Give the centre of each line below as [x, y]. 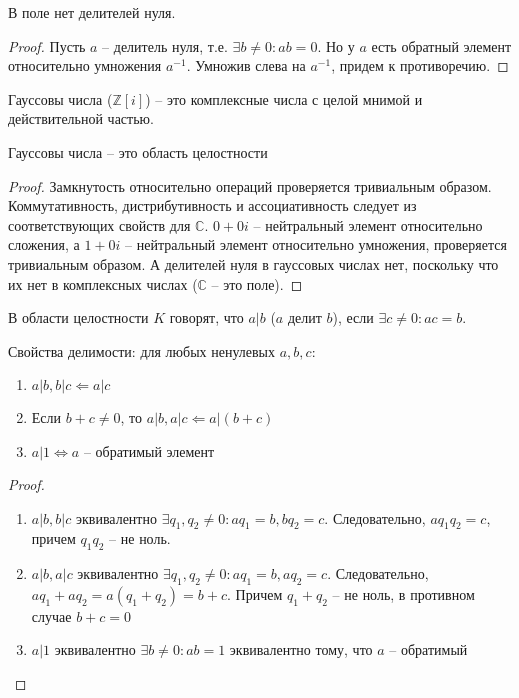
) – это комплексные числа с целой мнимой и [284, 98]
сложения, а [44, 244]
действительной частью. [81, 118]
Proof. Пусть [47, 45]
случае [51, 615]
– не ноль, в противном [403, 593]
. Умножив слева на [246, 65]
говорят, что [206, 317]
